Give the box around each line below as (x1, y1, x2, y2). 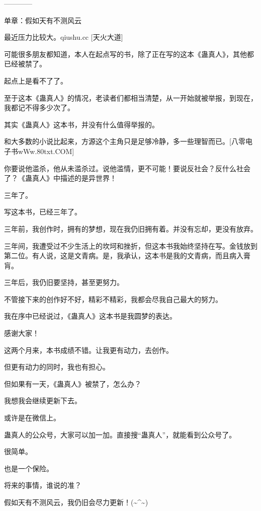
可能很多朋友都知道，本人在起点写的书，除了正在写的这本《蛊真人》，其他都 (4, 48, 254, 59)
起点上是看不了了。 (4, 75, 67, 86)
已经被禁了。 (4, 58, 46, 69)
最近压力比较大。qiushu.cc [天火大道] (4, 32, 123, 42)
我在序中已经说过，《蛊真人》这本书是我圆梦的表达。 (4, 311, 177, 321)
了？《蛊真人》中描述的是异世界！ (4, 173, 117, 183)
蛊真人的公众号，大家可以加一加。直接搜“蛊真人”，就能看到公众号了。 (4, 429, 236, 440)
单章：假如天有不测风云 (4, 15, 81, 25)
